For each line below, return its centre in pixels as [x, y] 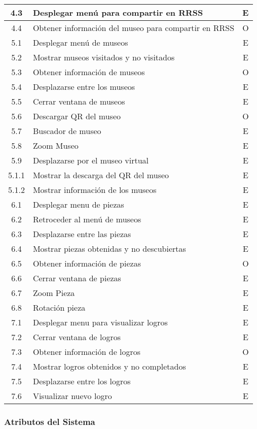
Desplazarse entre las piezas [82, 234]
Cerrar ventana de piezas [77, 278]
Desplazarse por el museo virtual [91, 160]
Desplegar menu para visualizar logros [100, 322]
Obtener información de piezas [87, 263]
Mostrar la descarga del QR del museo [101, 175]
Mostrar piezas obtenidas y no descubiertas [109, 249]
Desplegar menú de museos [80, 42]
